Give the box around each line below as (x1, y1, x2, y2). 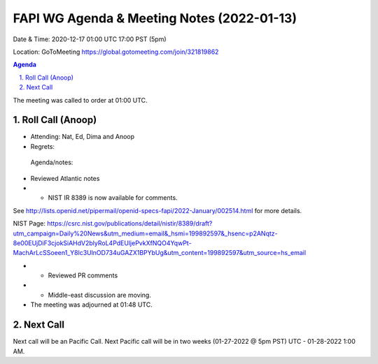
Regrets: (30, 142, 55, 150)
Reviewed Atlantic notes (30, 174, 100, 182)
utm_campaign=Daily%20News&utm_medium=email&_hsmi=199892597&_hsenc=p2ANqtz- (13, 229, 278, 238)
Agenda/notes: (30, 158, 73, 167)
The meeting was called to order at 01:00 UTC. (13, 96, 148, 104)
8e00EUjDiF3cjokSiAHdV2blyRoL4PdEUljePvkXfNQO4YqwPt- (13, 238, 192, 247)
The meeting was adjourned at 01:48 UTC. (30, 300, 153, 309)
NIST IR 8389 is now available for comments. (48, 194, 178, 202)
